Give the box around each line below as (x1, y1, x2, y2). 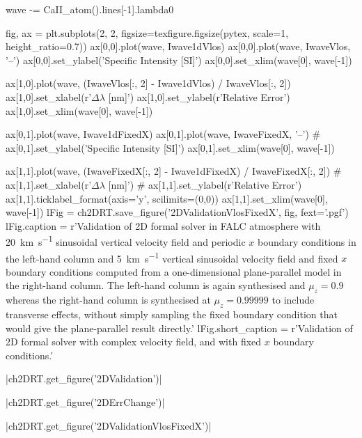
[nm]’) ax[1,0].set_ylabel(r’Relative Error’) (108, 89, 290, 104)
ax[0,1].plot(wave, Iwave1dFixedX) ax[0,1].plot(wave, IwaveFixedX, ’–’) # (6, 127, 321, 141)
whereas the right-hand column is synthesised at (6, 292, 211, 307)
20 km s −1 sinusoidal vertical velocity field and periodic (6, 233, 246, 249)
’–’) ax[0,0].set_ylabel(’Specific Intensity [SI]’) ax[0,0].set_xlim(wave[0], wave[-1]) (6, 52, 352, 67)
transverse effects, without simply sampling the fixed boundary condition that (6, 307, 338, 321)
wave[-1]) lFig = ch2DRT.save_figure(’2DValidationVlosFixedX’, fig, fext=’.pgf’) (6, 205, 349, 219)
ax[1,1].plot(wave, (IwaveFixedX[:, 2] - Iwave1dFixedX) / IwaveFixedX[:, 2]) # (6, 164, 342, 178)
